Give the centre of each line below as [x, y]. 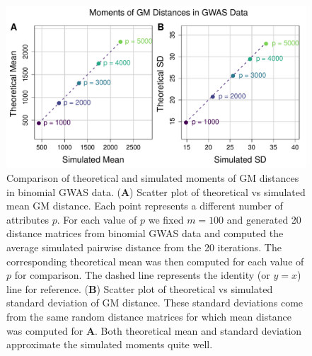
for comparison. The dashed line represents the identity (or [142, 275]
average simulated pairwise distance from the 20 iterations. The [144, 247]
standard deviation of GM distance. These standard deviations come [155, 303]
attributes [28, 219]
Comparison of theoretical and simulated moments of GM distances [153, 177]
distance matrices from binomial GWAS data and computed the [145, 233]
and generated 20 [264, 219]
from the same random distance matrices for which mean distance [149, 316]
